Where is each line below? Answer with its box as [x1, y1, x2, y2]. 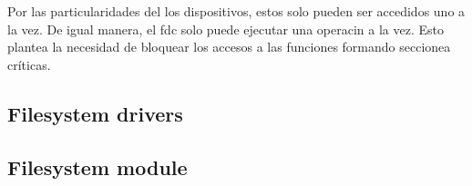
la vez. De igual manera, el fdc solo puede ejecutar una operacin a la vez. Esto [7, 19, 444, 38]
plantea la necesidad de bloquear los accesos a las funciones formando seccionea [7, 37, 451, 56]
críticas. [7, 54, 51, 73]
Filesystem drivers [7, 99, 183, 127]
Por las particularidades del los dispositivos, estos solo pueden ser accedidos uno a [7, 2, 466, 20]
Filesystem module [7, 152, 188, 181]
